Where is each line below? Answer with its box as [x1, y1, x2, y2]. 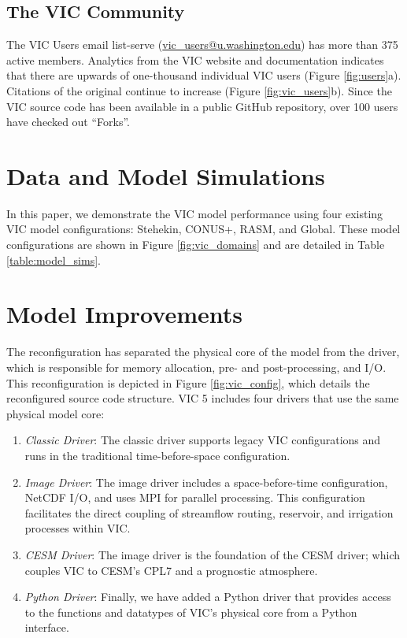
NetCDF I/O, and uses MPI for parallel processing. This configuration [24, 489, 365, 506]
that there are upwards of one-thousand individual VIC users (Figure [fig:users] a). [6, 67, 401, 83]
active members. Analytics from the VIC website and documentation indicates [6, 51, 384, 68]
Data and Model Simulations [6, 159, 325, 191]
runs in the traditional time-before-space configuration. [24, 447, 290, 463]
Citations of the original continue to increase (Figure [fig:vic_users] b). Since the [6, 82, 392, 98]
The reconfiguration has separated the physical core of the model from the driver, [6, 343, 400, 360]
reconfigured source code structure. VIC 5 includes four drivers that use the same [6, 390, 399, 406]
